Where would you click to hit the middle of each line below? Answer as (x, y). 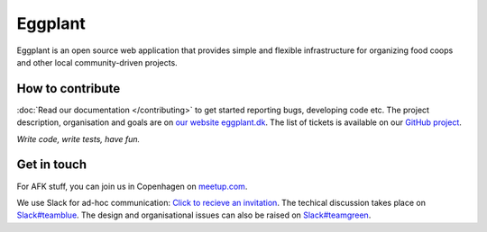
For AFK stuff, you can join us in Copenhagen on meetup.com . (132, 186)
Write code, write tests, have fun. (78, 138)
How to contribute (69, 89)
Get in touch (52, 165)
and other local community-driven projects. (97, 62)
